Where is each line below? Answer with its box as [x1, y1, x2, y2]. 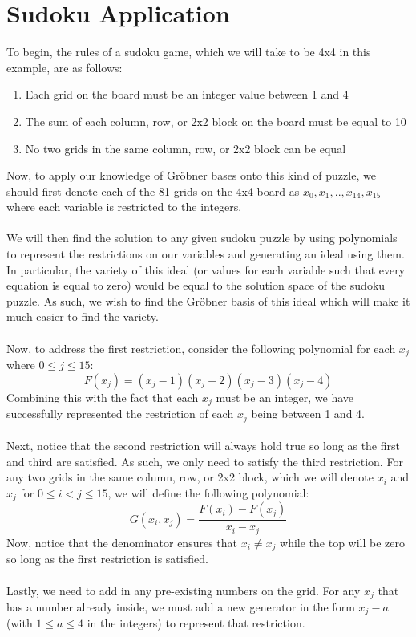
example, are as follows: [6, 59, 123, 75]
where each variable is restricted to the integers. [6, 198, 242, 215]
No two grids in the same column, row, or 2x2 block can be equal [25, 140, 346, 156]
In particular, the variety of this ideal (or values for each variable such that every [6, 261, 406, 278]
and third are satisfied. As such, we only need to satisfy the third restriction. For [6, 452, 403, 469]
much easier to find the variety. [6, 308, 159, 325]
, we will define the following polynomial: [107, 484, 309, 501]
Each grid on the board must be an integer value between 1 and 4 [25, 86, 349, 103]
